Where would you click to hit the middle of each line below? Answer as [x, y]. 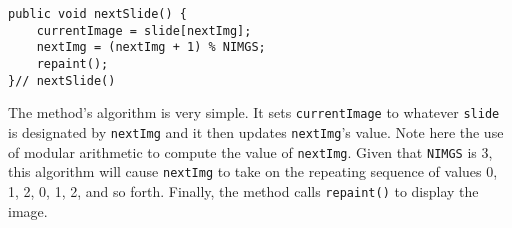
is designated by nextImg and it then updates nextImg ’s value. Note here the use [256, 131]
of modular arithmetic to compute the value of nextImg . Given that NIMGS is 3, [250, 151]
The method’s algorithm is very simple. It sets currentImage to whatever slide [254, 112]
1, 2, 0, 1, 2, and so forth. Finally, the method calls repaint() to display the [243, 190]
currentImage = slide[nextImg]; [144, 30]
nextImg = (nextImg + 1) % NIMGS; [151, 47]
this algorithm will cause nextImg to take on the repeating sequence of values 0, [253, 171]
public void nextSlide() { [97, 14]
